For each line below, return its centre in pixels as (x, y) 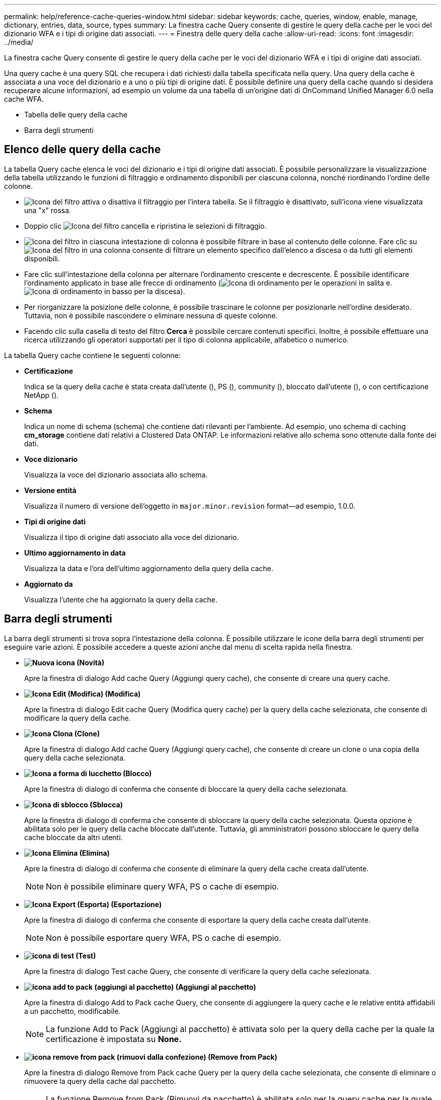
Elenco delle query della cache (83, 150)
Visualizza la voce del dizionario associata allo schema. (116, 474)
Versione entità (50, 490)
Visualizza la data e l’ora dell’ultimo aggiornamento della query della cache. (149, 568)
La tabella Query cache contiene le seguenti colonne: (92, 355)
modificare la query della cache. (78, 718)
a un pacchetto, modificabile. (72, 1011)
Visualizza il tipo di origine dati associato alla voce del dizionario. (132, 537)
